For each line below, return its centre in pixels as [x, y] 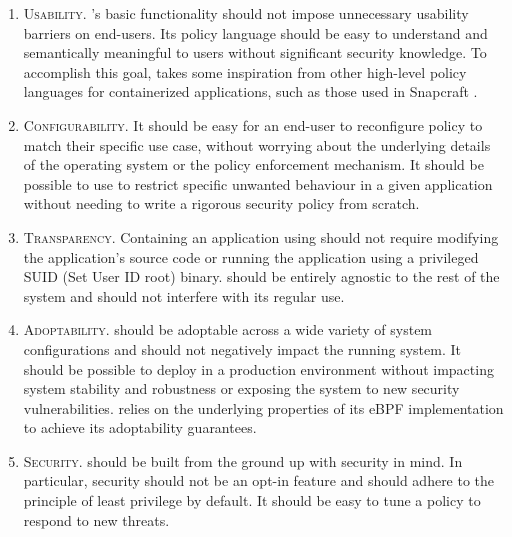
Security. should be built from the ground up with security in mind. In [243, 460]
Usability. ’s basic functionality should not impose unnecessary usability [246, 13]
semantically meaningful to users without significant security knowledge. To [255, 52]
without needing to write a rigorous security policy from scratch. [221, 203]
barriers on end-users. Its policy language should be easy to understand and [255, 32]
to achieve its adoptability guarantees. [140, 427]
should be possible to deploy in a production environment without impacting [258, 368]
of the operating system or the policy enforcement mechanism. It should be [253, 164]
